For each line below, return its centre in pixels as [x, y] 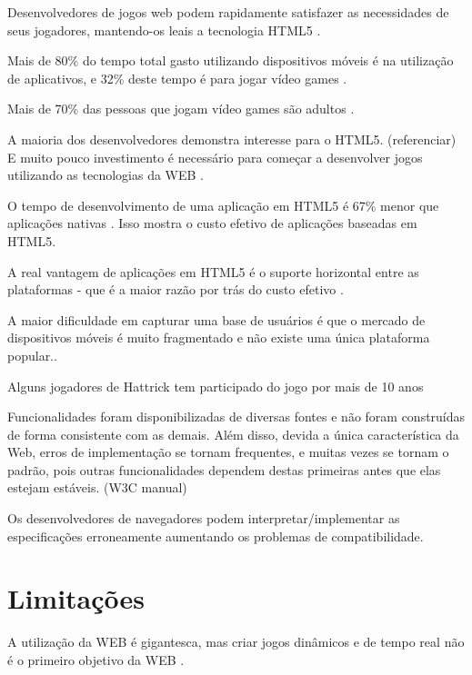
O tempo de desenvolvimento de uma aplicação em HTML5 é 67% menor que [223, 205]
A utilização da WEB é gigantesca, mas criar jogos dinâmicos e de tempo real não [236, 642]
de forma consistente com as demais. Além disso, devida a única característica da [233, 434]
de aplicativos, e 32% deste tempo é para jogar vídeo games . [177, 78]
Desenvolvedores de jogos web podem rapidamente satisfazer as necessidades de [228, 12]
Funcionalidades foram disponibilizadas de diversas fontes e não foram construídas [236, 417]
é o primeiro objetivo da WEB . [96, 659]
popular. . [32, 355]
